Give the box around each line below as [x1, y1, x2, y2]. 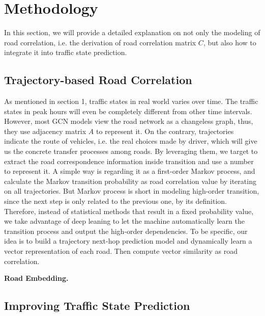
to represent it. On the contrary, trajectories [96, 125, 234, 136]
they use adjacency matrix [4, 125, 86, 136]
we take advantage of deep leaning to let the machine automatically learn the [4, 216, 245, 226]
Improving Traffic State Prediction [4, 298, 190, 313]
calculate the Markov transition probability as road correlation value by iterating [4, 175, 256, 186]
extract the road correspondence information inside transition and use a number [4, 155, 254, 166]
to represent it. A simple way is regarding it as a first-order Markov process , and [4, 166, 255, 176]
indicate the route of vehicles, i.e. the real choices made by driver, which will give [4, 136, 257, 146]
